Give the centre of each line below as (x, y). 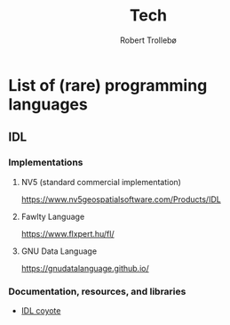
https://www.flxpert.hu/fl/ (67, 233)
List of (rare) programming (108, 85)
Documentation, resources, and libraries (97, 291)
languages (48, 104)
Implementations (46, 163)
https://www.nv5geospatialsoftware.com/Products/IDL (121, 199)
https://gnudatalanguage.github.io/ (85, 268)
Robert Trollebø (148, 40)
